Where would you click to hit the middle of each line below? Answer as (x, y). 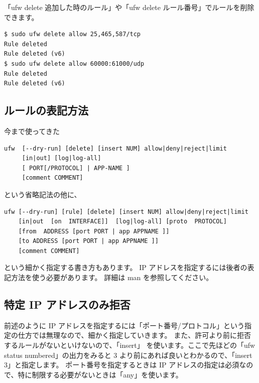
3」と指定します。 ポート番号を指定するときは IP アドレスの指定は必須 (122, 365)
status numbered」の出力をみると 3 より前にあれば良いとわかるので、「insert (128, 355)
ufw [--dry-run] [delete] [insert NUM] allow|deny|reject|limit (115, 148)
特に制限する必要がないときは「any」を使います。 (100, 374)
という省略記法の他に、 (43, 194)
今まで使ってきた (32, 131)
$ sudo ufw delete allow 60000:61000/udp (74, 63)
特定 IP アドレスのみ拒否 (67, 304)
